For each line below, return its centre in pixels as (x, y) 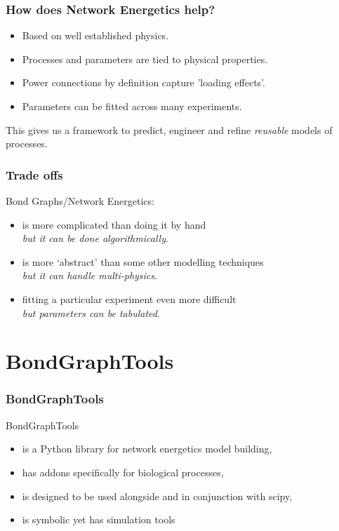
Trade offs (34, 174)
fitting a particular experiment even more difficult (129, 298)
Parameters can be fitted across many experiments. (132, 106)
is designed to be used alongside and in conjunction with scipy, (157, 496)
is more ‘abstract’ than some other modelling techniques (143, 261)
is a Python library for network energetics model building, (147, 449)
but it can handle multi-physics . (89, 275)
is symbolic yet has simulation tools (99, 519)
